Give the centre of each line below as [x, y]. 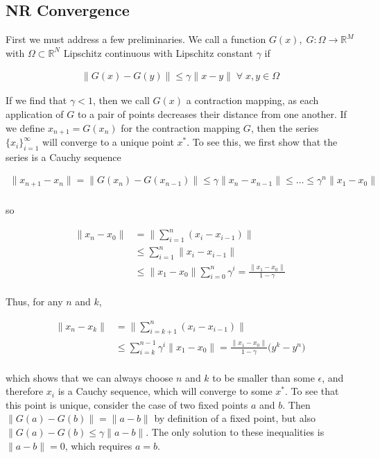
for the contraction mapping [181, 127]
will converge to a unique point [108, 142]
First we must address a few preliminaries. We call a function [136, 39]
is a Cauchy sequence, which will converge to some [165, 391]
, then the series [285, 127]
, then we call [121, 100]
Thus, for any [34, 302]
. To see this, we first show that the [262, 142]
